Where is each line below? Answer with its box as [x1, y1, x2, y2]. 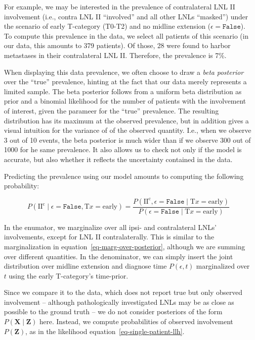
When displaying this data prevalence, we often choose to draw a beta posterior [4, 66, 244, 77]
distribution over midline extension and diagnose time [4, 261, 167, 271]
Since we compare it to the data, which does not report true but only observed [4, 287, 243, 297]
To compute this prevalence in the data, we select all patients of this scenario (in [4, 30, 249, 41]
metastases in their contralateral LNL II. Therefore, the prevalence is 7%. [4, 50, 227, 60]
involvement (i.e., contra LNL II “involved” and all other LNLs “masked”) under [4, 11, 248, 21]
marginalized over [196, 261, 250, 271]
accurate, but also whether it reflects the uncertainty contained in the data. [4, 154, 233, 164]
